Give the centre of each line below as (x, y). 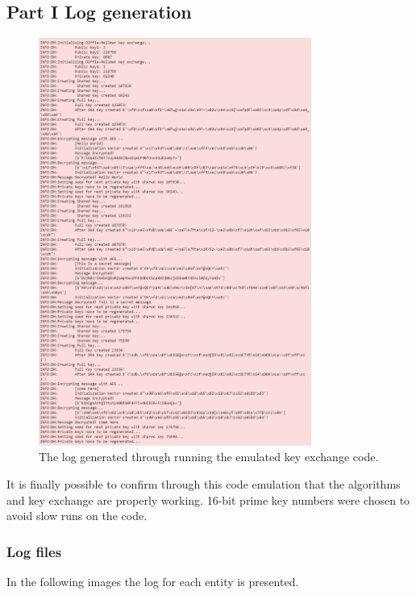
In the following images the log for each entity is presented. (153, 581)
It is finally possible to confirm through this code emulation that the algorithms (204, 483)
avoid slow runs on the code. (77, 516)
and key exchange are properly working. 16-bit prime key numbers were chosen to (208, 499)
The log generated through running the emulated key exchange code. (209, 457)
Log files (34, 551)
